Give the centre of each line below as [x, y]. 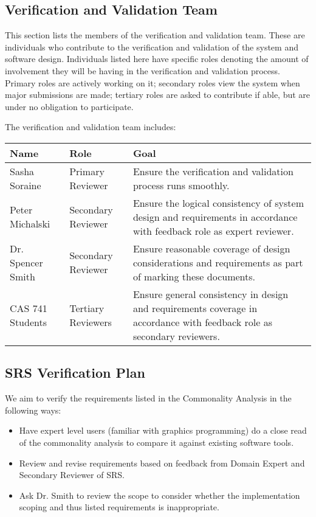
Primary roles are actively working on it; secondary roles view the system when [153, 82]
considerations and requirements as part [218, 262]
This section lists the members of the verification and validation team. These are [155, 35]
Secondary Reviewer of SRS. [72, 475]
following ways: [33, 410]
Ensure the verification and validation [213, 171]
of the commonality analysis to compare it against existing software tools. [156, 442]
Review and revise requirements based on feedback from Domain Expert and [162, 463]
